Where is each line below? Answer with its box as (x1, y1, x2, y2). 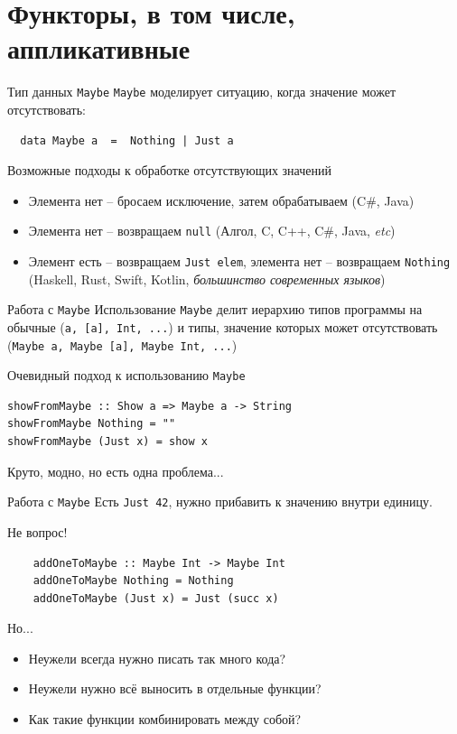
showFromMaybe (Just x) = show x (7, 435, 208, 449)
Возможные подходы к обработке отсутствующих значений (7, 161, 331, 180)
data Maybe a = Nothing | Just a (20, 134, 234, 147)
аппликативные (7, 30, 191, 67)
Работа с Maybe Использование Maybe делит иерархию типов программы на (7, 300, 423, 319)
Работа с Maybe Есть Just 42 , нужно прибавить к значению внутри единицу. (7, 492, 433, 511)
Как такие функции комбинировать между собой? (28, 710, 302, 729)
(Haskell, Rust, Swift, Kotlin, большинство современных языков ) (28, 269, 386, 288)
